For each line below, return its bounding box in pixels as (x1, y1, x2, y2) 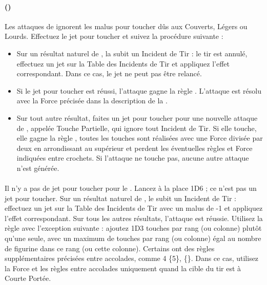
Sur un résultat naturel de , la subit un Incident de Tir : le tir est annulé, (16, 48, 248, 58)
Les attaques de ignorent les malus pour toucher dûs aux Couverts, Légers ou (5, 20, 248, 31)
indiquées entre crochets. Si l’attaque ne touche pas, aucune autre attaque (16, 152, 249, 163)
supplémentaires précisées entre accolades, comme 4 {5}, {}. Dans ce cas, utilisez (5, 253, 259, 264)
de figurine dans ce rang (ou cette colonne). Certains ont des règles (5, 243, 215, 253)
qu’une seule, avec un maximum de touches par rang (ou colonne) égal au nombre (5, 233, 261, 244)
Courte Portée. (5, 273, 51, 283)
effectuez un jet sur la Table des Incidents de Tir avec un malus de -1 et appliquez (5, 203, 263, 213)
